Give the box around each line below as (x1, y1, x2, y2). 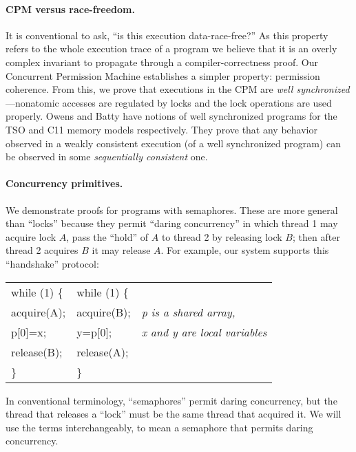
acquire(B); (76, 303, 131, 320)
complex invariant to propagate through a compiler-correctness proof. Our (6, 54, 318, 69)
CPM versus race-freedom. (6, 1, 135, 16)
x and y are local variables (141, 323, 267, 340)
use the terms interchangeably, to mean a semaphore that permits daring (6, 420, 313, 434)
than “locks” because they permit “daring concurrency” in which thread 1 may (6, 216, 338, 230)
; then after (292, 229, 340, 244)
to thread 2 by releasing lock (161, 229, 282, 244)
